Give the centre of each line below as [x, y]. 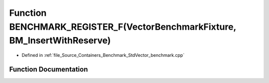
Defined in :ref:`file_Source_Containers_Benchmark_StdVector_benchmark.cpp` [103, 55]
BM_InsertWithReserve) [60, 41]
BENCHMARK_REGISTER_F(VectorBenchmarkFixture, [123, 27]
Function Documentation [49, 69]
